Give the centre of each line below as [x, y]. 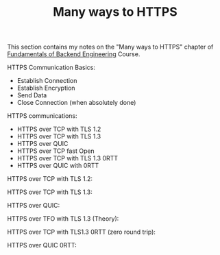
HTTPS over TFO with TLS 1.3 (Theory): [63, 219]
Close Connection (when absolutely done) [76, 103]
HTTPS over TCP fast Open [56, 151]
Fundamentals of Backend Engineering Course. [74, 54]
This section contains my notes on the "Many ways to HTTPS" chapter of [110, 47]
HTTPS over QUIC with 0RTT [58, 166]
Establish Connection [47, 81]
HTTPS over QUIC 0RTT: [42, 245]
